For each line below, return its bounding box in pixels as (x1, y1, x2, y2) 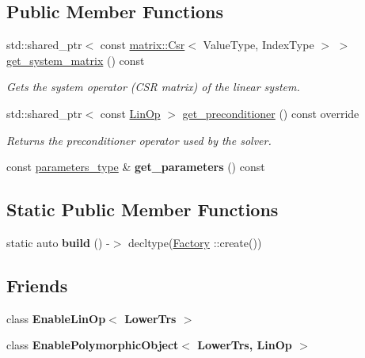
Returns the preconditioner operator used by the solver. (6, 131, 272, 148)
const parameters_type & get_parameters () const (6, 158, 265, 175)
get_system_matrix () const (6, 51, 145, 68)
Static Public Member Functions (6, 197, 279, 222)
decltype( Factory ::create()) (128, 234, 262, 250)
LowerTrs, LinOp (197, 337, 292, 353)
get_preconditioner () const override (182, 105, 359, 121)
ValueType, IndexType (203, 36, 314, 53)
